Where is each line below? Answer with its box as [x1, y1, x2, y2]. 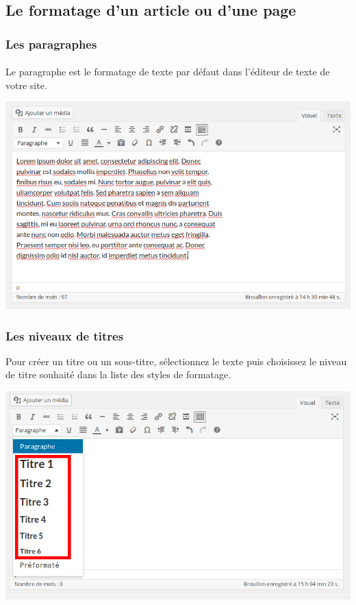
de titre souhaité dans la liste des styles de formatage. [5, 367, 231, 382]
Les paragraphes [5, 35, 97, 52]
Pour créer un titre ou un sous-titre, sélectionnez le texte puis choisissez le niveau [5, 354, 347, 368]
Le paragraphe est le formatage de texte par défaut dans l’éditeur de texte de [5, 64, 330, 79]
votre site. [5, 77, 47, 92]
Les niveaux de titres [5, 327, 124, 344]
